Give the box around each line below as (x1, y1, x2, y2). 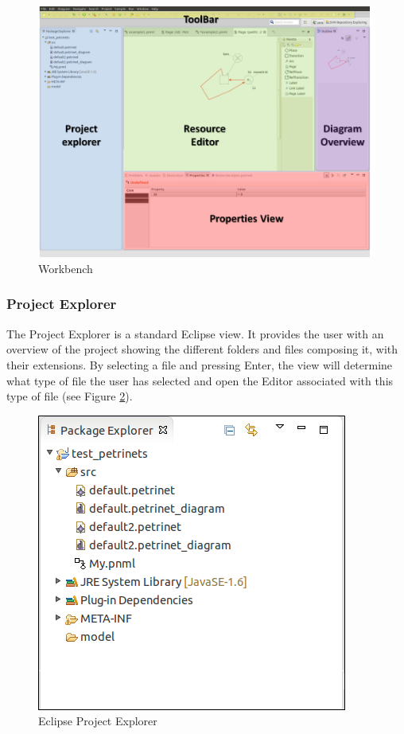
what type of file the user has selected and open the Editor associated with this (6, 372, 394, 388)
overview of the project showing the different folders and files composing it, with (6, 341, 398, 357)
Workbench (38, 260, 93, 276)
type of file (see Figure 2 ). (6, 388, 133, 404)
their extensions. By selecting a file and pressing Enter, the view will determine (6, 356, 393, 373)
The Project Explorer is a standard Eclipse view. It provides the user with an (6, 325, 384, 342)
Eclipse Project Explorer (38, 713, 157, 729)
